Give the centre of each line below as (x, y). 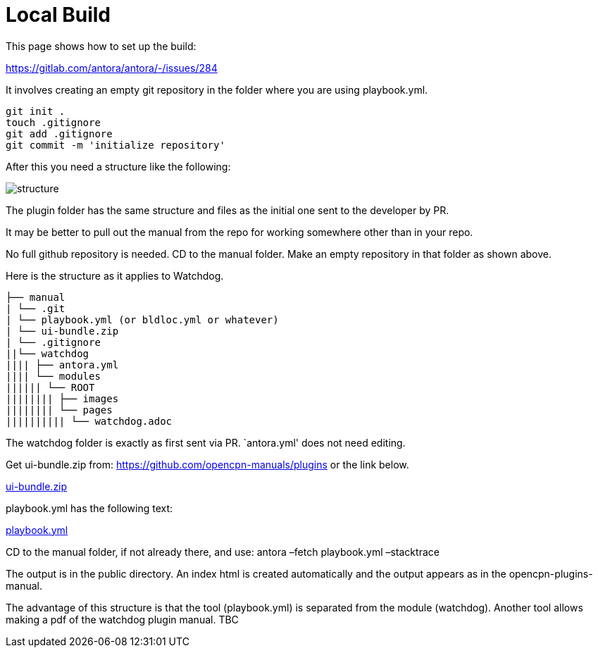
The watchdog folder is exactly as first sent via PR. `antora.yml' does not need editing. (206, 442)
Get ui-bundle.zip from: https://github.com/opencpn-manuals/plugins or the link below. (207, 464)
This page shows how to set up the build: (101, 46)
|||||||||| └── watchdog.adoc (89, 421)
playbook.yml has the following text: (89, 508)
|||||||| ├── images (62, 398)
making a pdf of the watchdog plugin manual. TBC (122, 619)
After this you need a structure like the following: (118, 166)
